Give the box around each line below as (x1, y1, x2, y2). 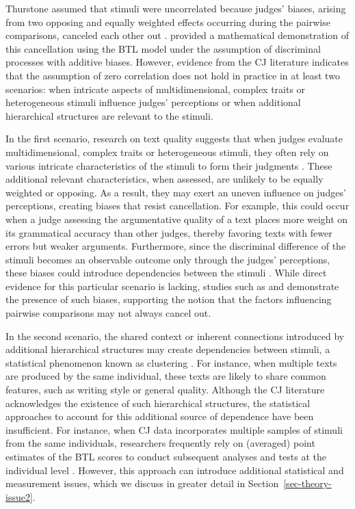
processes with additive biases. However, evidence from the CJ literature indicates (5, 55, 349, 69)
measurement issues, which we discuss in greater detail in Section (5, 476, 279, 491)
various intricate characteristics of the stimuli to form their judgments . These (5, 158, 332, 172)
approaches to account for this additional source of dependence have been (5, 409, 314, 423)
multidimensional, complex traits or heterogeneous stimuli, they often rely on (5, 144, 329, 159)
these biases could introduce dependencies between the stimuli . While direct (5, 265, 327, 280)
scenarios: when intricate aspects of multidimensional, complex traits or (5, 81, 306, 96)
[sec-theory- (283, 476, 332, 491)
